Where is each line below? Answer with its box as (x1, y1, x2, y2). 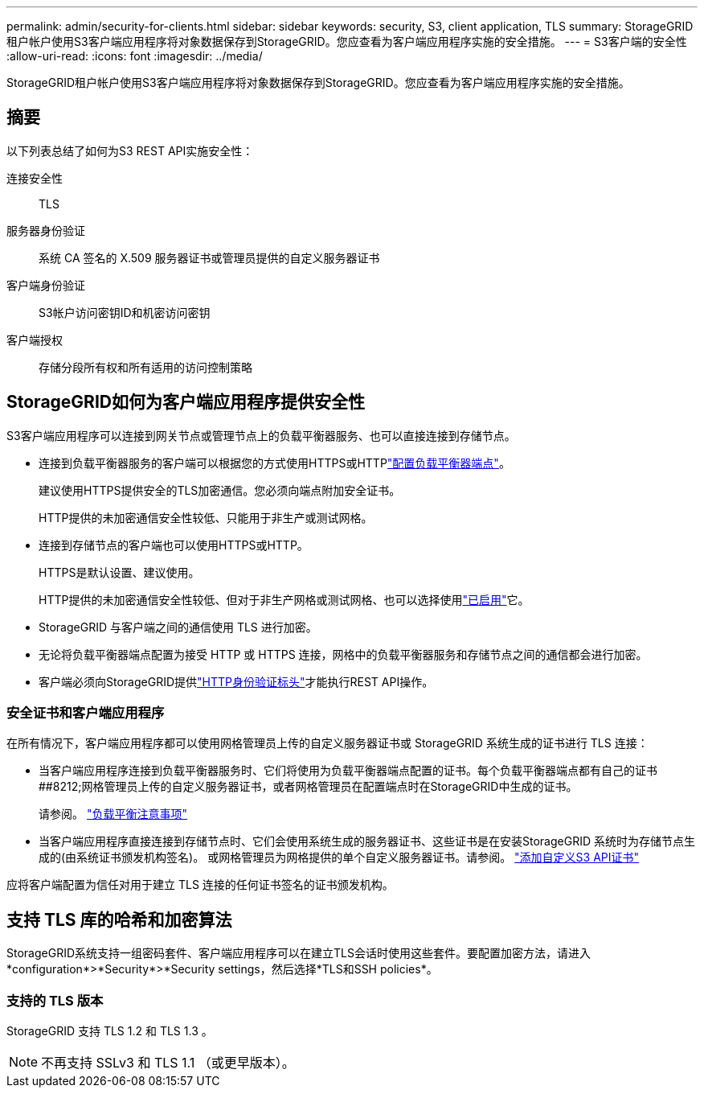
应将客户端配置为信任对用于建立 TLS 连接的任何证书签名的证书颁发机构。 (6, 878, 394, 892)
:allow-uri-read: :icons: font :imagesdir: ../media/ (6, 49, 263, 63)
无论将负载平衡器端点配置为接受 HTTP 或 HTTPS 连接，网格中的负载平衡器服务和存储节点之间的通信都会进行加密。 (39, 647, 648, 661)
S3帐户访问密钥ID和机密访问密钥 (39, 305, 211, 319)
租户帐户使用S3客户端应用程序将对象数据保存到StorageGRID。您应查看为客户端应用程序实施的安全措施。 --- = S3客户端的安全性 (6, 35, 687, 48)
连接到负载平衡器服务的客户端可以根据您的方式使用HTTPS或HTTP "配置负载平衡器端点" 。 (39, 455, 510, 470)
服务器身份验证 (6, 223, 85, 237)
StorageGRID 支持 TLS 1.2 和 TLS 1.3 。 (6, 1024, 213, 1038)
